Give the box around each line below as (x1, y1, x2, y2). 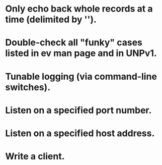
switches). (5, 81, 51, 93)
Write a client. (5, 151, 65, 162)
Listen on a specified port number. (5, 104, 152, 116)
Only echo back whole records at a (5, 3, 153, 15)
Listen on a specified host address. (5, 127, 155, 139)
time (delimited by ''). (5, 14, 97, 25)
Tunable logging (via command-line (5, 71, 157, 82)
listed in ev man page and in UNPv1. (5, 47, 157, 59)
